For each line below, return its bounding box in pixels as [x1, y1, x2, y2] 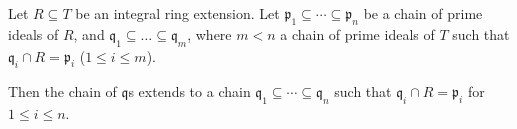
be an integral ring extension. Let [75, 3, 280, 23]
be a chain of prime [363, 3, 483, 23]
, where [187, 23, 232, 44]
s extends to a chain [128, 81, 251, 102]
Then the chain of [8, 81, 117, 102]
